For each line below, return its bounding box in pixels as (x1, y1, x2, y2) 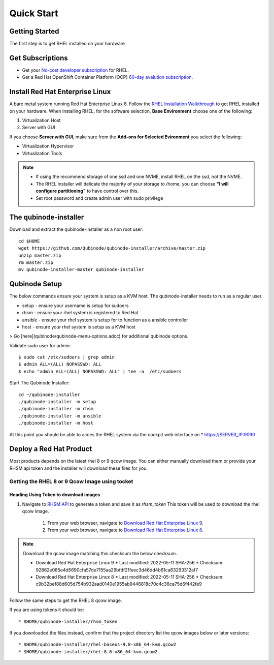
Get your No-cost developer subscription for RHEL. (22, 67, 129, 73)
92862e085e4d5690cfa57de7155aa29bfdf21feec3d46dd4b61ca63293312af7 (36, 567, 198, 573)
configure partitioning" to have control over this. (36, 188, 139, 194)
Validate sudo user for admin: (9, 342, 71, 348)
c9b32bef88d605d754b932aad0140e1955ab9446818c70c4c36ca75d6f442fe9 (36, 581, 202, 587)
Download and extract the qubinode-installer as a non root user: (9, 226, 144, 232)
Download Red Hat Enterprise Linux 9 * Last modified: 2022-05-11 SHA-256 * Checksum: (36, 560, 224, 566)
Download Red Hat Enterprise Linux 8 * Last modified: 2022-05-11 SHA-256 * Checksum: (36, 573, 224, 580)
